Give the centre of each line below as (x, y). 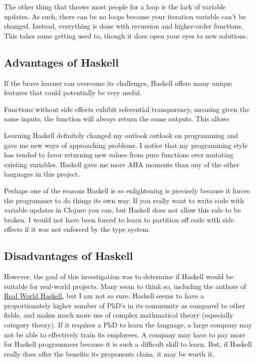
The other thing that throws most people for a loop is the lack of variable (115, 6)
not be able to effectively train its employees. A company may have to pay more (125, 334)
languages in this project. (42, 174)
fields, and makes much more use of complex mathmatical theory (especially (119, 315)
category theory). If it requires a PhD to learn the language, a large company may (128, 325)
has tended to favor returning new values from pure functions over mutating (119, 155)
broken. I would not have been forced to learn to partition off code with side (119, 219)
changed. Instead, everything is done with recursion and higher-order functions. (124, 26)
